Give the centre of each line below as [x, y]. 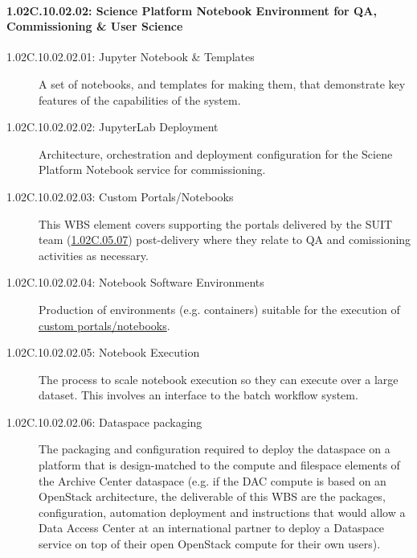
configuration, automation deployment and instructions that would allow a [222, 512]
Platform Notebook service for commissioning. [152, 169]
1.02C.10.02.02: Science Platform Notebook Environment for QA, [192, 10]
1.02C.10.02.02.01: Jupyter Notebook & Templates [131, 57]
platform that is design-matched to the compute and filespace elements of [219, 465]
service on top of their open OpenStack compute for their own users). [210, 544]
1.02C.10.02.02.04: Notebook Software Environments [135, 282]
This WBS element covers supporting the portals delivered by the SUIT [216, 223]
